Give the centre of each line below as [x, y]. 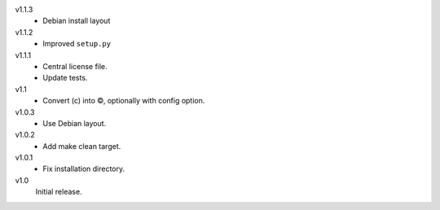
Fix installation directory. [84, 169]
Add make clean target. [82, 146]
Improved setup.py [77, 44]
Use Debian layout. [75, 123]
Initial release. [59, 192]
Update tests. [65, 78]
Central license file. [75, 66]
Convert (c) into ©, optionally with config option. [124, 101]
